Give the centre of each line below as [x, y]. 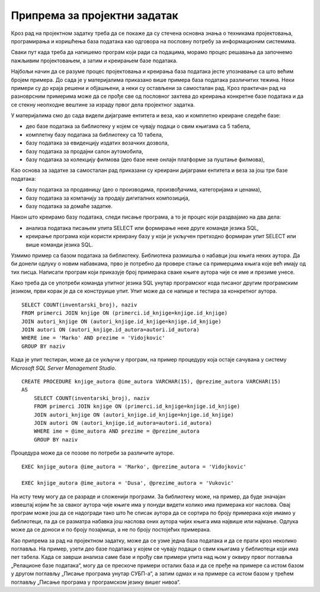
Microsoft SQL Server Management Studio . [64, 368]
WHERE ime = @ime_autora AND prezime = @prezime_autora [116, 431]
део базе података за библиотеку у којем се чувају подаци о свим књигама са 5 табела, [138, 126]
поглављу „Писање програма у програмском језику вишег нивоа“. [96, 582]
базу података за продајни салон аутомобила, [84, 151]
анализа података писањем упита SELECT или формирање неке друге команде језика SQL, [142, 228]
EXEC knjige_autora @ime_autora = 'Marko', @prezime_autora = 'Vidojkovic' [134, 466]
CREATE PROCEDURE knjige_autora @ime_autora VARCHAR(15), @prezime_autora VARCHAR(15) [151, 381]
